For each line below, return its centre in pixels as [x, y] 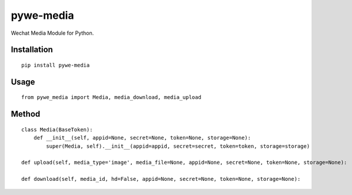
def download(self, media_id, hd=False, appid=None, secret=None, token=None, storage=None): [161, 179]
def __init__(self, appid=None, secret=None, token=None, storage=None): [142, 138]
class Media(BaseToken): [57, 129]
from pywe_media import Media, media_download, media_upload [111, 97]
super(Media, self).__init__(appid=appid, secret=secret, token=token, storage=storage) [178, 146]
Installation [32, 50]
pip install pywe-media [56, 65]
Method [26, 114]
